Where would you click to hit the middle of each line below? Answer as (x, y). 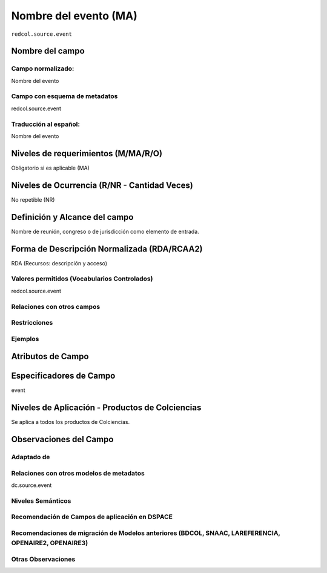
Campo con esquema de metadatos (64, 96)
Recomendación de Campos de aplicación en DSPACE (92, 517)
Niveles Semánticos (41, 501)
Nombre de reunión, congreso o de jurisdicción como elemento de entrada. (105, 231)
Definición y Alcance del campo (72, 217)
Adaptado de (31, 457)
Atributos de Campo (50, 356)
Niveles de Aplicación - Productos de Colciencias (106, 408)
